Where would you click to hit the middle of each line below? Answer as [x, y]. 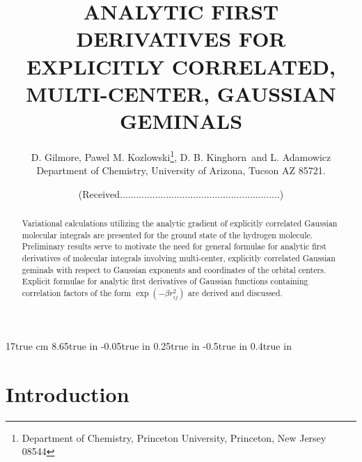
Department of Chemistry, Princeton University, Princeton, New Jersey [174, 437]
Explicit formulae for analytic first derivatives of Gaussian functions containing [165, 281]
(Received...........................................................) [181, 193]
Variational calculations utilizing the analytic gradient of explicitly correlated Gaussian [180, 223]
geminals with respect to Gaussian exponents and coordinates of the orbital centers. [174, 269]
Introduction [68, 393]
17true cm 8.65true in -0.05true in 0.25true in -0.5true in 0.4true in [149, 346]
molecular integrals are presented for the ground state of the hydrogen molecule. [167, 234]
